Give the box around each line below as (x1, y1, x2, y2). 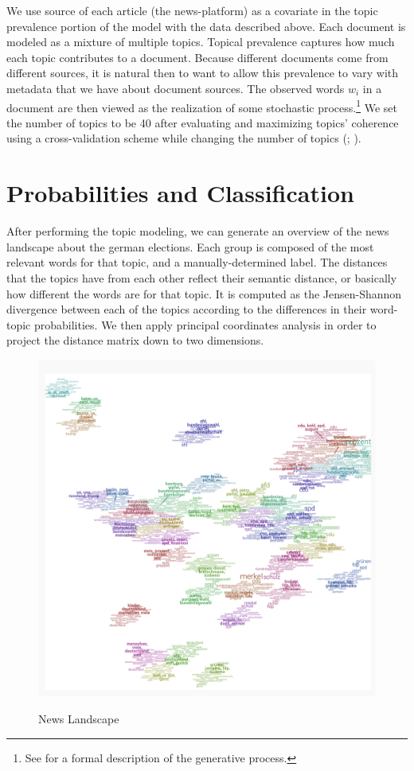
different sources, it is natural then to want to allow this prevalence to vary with (6, 64, 399, 81)
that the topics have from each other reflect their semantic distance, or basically (6, 269, 397, 286)
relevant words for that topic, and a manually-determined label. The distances (6, 254, 388, 271)
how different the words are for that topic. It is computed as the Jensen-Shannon (6, 285, 402, 302)
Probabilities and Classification (6, 177, 354, 209)
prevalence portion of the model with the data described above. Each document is (6, 18, 406, 34)
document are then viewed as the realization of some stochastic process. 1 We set (6, 96, 397, 115)
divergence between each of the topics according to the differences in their (6, 301, 367, 317)
